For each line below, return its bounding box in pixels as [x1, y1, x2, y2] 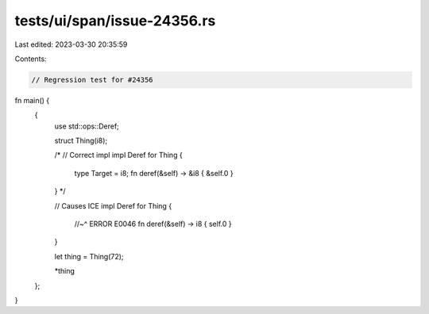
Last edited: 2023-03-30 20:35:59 [14, 40, 128, 49]
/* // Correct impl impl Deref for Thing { [54, 151, 183, 160]
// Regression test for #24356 [31, 75, 154, 84]
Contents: [14, 54, 47, 63]
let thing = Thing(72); [54, 251, 124, 261]
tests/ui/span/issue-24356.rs [14, 12, 216, 29]
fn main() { [14, 95, 50, 105]
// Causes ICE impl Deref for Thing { [54, 201, 172, 210]
